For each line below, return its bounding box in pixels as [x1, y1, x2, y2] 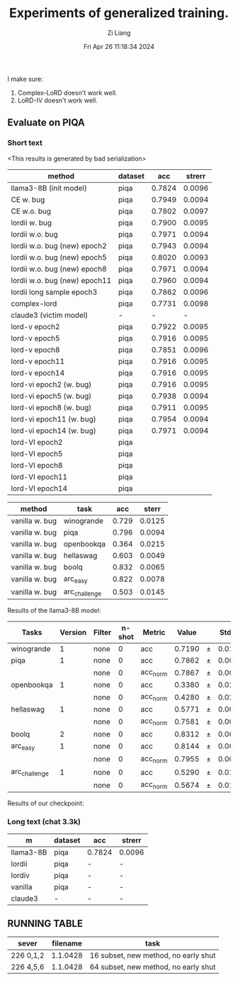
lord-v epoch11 [11, 356, 65, 366]
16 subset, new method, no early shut [89, 950, 216, 960]
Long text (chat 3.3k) [7, 817, 81, 827]
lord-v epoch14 [11, 368, 65, 377]
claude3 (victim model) [11, 310, 89, 320]
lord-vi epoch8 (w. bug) [11, 402, 92, 412]
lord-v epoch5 [11, 333, 60, 343]
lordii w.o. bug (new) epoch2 [11, 240, 108, 250]
